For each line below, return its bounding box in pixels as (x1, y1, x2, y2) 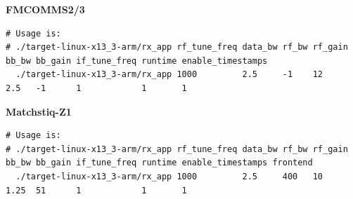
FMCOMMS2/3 (6, 2, 85, 16)
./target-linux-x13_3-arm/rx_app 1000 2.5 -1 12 (15, 69, 323, 80)
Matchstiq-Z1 (6, 104, 72, 118)
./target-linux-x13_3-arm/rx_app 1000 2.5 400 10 (15, 171, 323, 181)
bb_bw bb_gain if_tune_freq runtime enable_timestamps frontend (6, 158, 313, 168)
